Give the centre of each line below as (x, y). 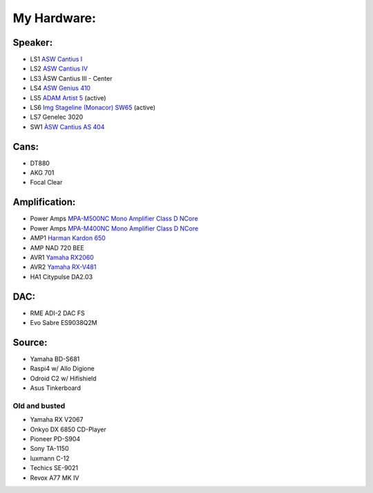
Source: (30, 342)
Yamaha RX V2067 (57, 420)
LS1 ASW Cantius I (56, 59)
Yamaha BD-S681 (55, 359)
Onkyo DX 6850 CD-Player (68, 429)
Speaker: (33, 43)
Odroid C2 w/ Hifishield (63, 378)
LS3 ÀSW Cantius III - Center (71, 78)
